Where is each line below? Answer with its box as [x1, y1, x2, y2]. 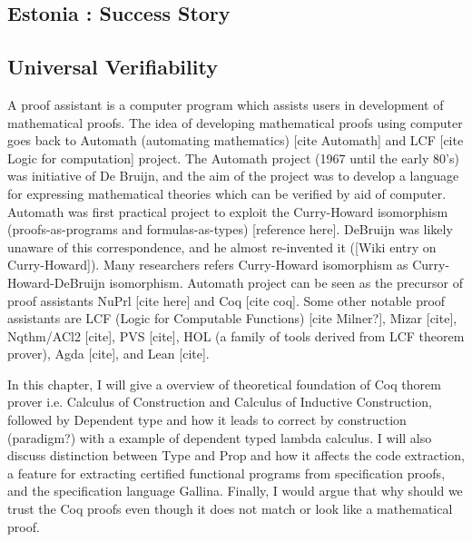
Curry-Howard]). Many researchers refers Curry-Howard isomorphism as [7, 255, 408, 274]
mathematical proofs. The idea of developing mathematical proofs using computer [7, 113, 463, 132]
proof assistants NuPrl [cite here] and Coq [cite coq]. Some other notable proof [7, 291, 446, 310]
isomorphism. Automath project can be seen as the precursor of [109, 272, 463, 291]
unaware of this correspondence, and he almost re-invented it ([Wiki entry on [7, 237, 437, 256]
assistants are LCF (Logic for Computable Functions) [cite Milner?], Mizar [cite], [7, 309, 457, 328]
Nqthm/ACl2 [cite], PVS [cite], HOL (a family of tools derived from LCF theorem [7, 326, 465, 345]
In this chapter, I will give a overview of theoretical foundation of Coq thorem [7, 374, 441, 393]
